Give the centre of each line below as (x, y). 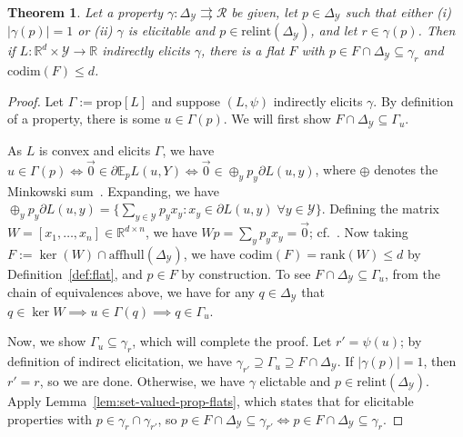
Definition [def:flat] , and (75, 273)
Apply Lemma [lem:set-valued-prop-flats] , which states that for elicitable (211, 401)
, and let (334, 30)
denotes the (406, 169)
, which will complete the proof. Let (232, 341)
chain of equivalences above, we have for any (131, 292)
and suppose (186, 100)
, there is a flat (243, 50)
